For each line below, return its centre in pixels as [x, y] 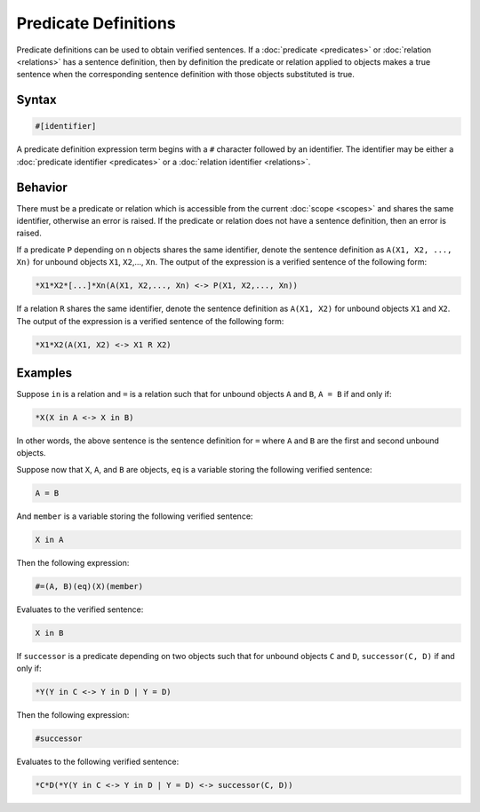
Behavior [42, 187]
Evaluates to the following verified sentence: [98, 761]
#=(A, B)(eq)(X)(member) [89, 586]
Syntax [36, 100]
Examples [44, 373]
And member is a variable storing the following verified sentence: [135, 516]
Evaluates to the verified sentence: [80, 609]
